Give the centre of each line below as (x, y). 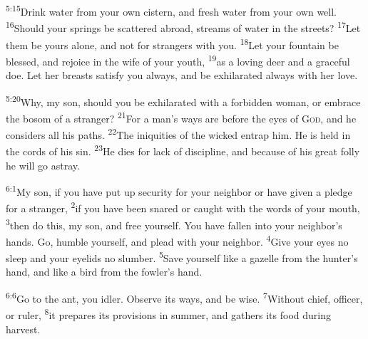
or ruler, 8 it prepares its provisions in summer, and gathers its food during (168, 314)
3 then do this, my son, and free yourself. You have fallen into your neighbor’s (174, 224)
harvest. (23, 329)
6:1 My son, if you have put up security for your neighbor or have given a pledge (179, 191)
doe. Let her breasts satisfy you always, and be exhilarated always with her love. (182, 75)
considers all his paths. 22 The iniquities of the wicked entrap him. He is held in (178, 134)
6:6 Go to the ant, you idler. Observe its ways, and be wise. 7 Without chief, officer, (184, 297)
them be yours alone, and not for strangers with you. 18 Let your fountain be (172, 43)
